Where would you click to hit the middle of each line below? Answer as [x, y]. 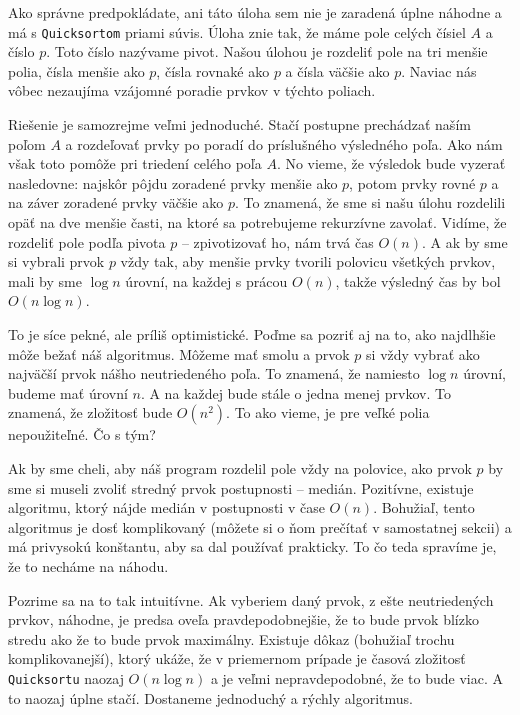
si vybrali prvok [56, 261]
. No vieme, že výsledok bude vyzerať [391, 163]
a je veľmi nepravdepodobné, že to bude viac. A [356, 677]
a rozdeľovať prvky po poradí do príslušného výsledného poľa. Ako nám [284, 143]
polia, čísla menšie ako [76, 70]
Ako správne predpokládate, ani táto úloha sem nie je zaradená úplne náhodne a [255, 12]
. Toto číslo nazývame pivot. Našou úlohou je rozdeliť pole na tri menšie [267, 51]
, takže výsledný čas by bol [418, 280]
